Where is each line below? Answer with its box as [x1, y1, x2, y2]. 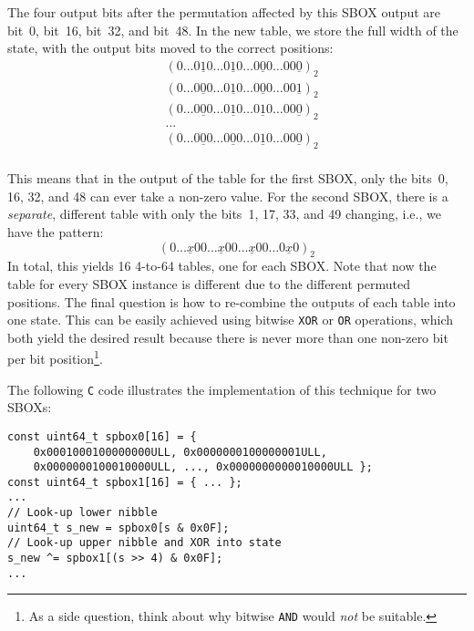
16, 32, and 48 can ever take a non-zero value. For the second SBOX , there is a [7, 186, 448, 205]
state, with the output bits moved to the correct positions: [7, 38, 334, 57]
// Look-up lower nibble [7, 506, 158, 520]
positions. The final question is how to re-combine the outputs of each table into [7, 292, 456, 311]
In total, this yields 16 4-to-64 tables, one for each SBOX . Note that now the [7, 256, 437, 275]
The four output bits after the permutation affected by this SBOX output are [7, 3, 440, 21]
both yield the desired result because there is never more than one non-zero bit [7, 327, 448, 347]
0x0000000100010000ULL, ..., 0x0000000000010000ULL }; [33, 460, 373, 474]
